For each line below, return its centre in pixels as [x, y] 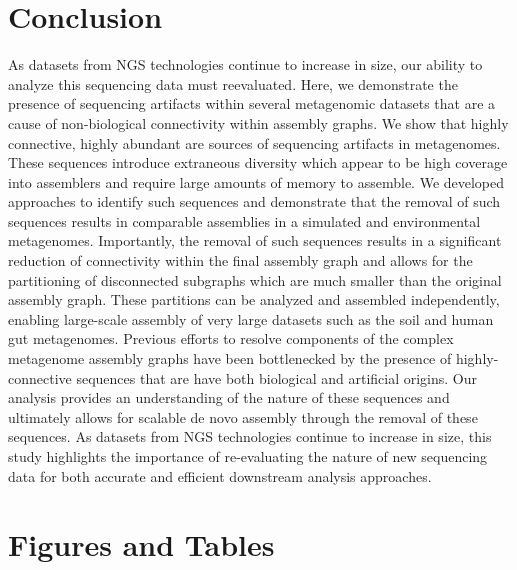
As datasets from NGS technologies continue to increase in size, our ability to [245, 64]
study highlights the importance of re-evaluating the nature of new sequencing [248, 456]
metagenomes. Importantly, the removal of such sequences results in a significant [255, 240]
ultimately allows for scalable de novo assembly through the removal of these [243, 416]
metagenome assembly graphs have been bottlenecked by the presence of [230, 358]
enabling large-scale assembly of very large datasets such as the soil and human [251, 318]
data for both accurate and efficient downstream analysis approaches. [220, 475]
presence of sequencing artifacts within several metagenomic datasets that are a [252, 103]
